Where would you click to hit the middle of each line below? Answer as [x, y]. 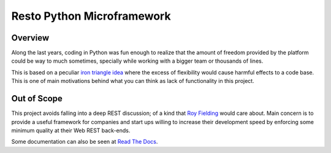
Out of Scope [37, 99]
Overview [30, 38]
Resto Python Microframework [91, 16]
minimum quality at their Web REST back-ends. [71, 130]
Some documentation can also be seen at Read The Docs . [85, 142]
